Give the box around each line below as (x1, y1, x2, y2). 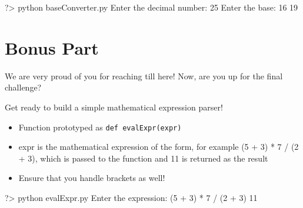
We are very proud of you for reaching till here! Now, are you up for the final (5, 69, 283, 82)
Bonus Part (5, 35, 99, 59)
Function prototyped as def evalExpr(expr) (18, 120, 182, 133)
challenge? (5, 81, 42, 93)
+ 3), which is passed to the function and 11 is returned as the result (18, 152, 268, 164)
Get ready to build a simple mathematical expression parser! (5, 100, 223, 113)
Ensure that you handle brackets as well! (18, 172, 165, 184)
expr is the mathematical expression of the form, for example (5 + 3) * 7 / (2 (18, 140, 299, 153)
